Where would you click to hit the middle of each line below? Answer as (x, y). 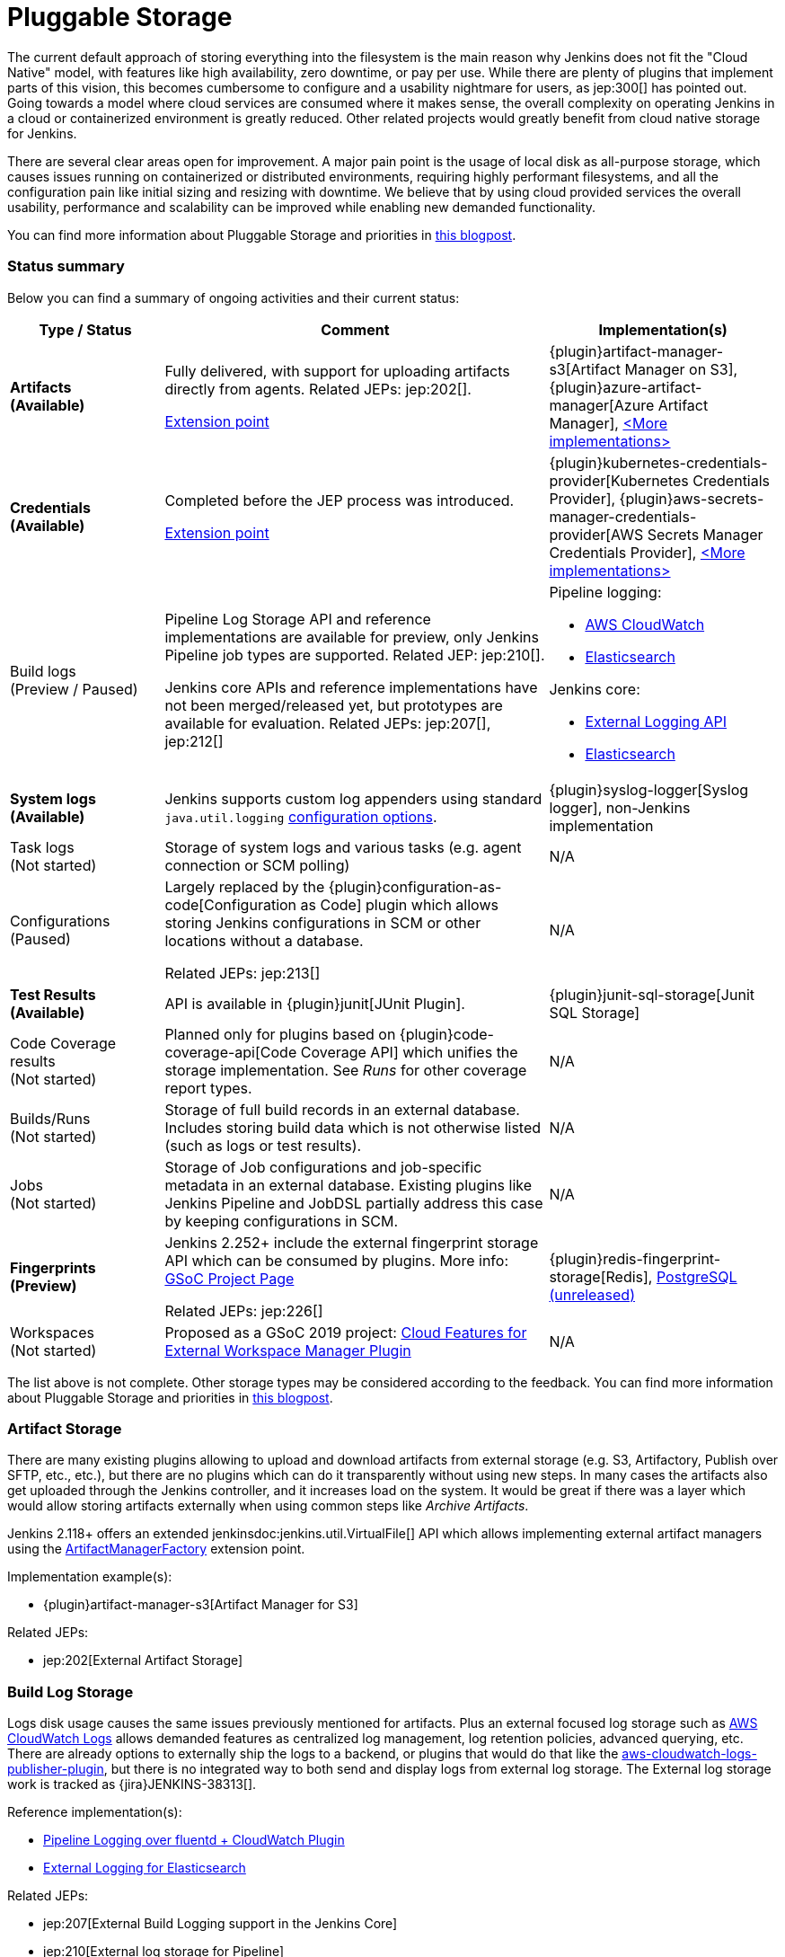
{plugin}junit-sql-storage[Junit (652, 994)
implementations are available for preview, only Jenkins (352, 637)
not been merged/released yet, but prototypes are (334, 705)
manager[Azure (602, 405)
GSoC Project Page (229, 1278)
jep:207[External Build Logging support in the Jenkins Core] (221, 1923)
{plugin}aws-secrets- (692, 498)
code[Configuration (231, 904)
